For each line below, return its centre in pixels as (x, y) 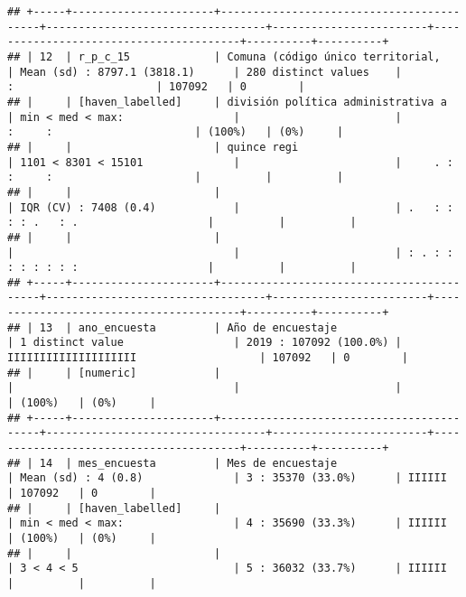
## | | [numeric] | (114, 373)
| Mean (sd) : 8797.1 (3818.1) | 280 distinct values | (205, 72)
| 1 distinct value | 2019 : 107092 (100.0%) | (205, 343)
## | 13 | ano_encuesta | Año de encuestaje (172, 327)
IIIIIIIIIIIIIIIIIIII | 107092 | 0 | (208, 358)
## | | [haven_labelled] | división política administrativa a (227, 102)
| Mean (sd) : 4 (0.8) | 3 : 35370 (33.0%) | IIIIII (227, 478)
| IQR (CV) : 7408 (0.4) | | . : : (230, 207)
